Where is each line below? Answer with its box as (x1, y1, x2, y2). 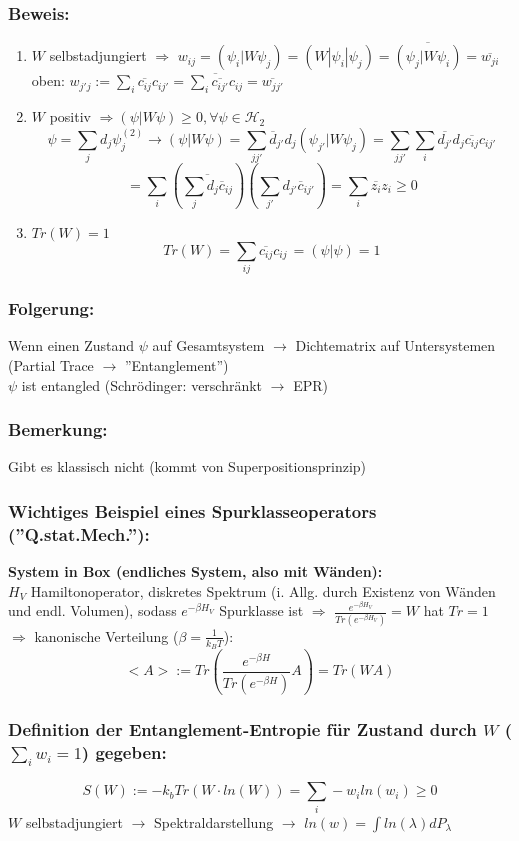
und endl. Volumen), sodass (8, 600, 177, 621)
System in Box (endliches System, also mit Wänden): (8, 561, 383, 582)
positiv (49, 106, 91, 127)
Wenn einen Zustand (8, 335, 135, 356)
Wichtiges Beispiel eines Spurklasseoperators (8, 498, 377, 523)
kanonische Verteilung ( (34, 625, 179, 646)
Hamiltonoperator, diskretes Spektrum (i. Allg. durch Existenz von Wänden (30, 580, 496, 601)
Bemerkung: (8, 417, 108, 442)
